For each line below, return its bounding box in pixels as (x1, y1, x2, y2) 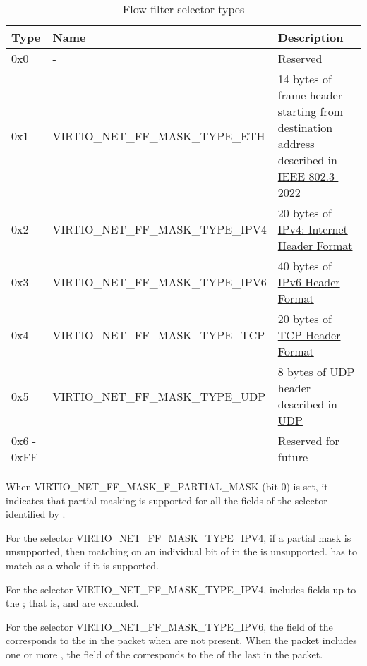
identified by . (6, 507, 66, 521)
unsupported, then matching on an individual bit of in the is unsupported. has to (6, 544, 357, 559)
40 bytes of (277, 258, 332, 274)
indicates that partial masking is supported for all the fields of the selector (6, 492, 327, 507)
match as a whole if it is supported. (6, 557, 159, 572)
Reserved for (277, 432, 339, 449)
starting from (277, 103, 343, 119)
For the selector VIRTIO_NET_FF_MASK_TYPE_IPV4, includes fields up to (6, 581, 356, 596)
